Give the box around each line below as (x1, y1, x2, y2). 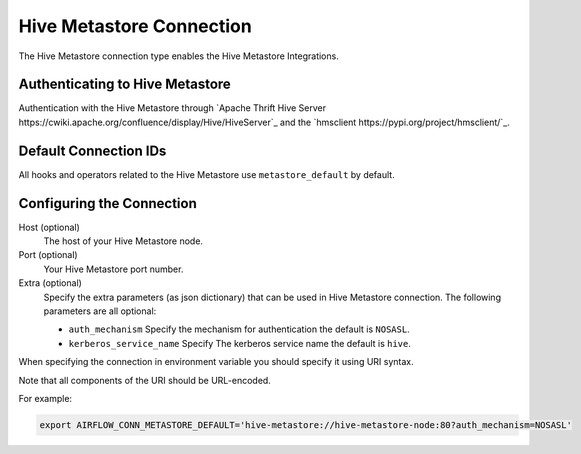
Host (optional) (18, 221, 80, 233)
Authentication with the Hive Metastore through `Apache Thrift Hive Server (18, 102, 327, 114)
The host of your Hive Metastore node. (43, 235, 204, 247)
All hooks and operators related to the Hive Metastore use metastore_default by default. (18, 168, 395, 180)
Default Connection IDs (18, 142, 167, 159)
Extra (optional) (18, 277, 82, 289)
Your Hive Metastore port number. (43, 263, 184, 275)
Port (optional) (18, 249, 79, 261)
